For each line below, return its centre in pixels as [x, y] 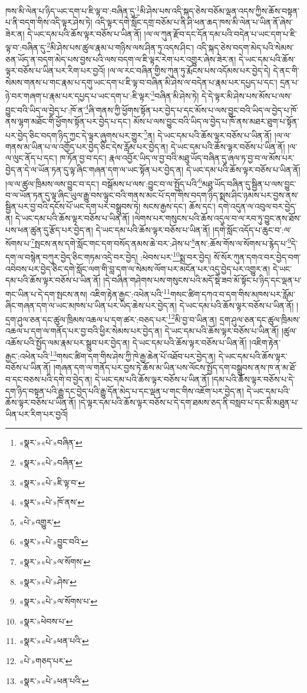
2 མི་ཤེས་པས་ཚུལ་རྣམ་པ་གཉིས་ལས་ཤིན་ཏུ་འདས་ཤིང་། [121, 47]
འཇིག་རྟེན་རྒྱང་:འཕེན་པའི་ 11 [130, 293]
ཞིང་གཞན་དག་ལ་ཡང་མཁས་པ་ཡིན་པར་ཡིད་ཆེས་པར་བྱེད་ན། [91, 305]
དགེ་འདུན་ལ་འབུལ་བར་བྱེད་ [258, 206]
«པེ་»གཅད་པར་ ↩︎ [46, 660]
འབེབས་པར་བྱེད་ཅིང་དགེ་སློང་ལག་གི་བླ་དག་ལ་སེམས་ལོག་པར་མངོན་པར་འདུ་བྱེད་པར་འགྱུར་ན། [138, 268]
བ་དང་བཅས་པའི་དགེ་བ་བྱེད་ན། [49, 379]
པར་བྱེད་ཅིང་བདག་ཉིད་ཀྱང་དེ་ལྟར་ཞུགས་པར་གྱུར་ [75, 135]
